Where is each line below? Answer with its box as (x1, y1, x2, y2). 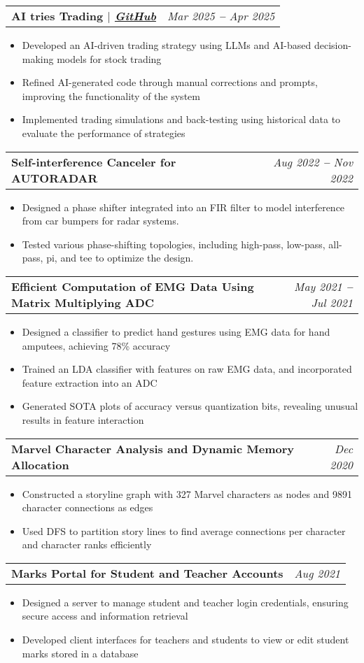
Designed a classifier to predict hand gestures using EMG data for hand (22, 324, 330, 338)
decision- (314, 38, 351, 52)
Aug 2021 (294, 564, 341, 581)
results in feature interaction (22, 412, 144, 427)
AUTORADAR (11, 169, 98, 186)
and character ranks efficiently (22, 537, 152, 552)
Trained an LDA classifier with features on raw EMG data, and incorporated (22, 362, 352, 376)
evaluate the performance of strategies (22, 125, 185, 140)
